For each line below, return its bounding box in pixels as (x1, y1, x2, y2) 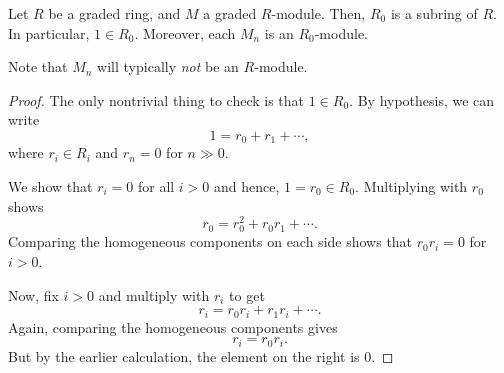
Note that (8, 56, 68, 77)
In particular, (8, 22, 90, 43)
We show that (8, 176, 93, 197)
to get (229, 284, 265, 305)
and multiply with (98, 284, 210, 305)
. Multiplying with (355, 176, 468, 197)
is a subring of (390, 3, 478, 23)
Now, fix (8, 284, 59, 305)
